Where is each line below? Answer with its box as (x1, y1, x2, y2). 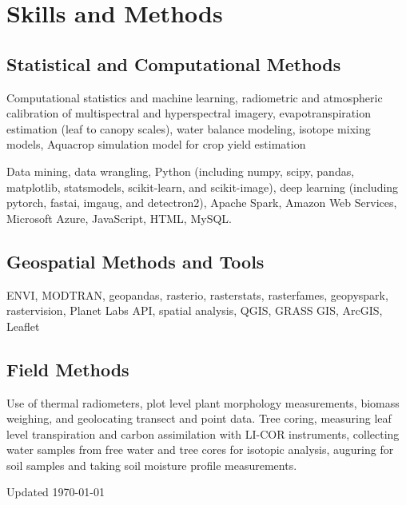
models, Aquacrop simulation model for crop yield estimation (6, 136, 306, 153)
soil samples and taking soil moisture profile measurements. (6, 456, 297, 473)
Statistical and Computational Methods (6, 51, 341, 76)
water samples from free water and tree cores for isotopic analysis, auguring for (6, 441, 394, 458)
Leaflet (6, 317, 40, 334)
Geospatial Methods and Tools (6, 249, 265, 273)
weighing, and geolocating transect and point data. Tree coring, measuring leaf (6, 410, 392, 427)
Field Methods (6, 356, 129, 381)
